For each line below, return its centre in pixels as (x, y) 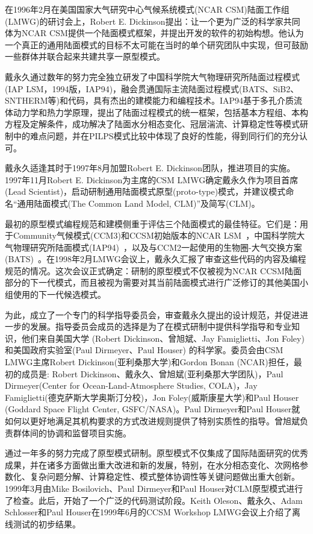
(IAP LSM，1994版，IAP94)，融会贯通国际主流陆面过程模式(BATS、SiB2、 (152, 88)
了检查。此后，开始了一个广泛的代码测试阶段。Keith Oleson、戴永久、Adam (154, 500)
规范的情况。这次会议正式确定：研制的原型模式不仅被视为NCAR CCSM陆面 (153, 270)
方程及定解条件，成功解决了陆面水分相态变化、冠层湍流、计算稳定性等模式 (152, 124)
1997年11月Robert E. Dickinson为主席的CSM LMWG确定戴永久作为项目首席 (152, 179)
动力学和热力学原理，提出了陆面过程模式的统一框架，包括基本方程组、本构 (160, 112)
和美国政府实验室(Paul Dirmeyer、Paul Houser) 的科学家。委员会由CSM (144, 350)
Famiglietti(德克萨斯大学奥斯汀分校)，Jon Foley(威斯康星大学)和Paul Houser (152, 397)
